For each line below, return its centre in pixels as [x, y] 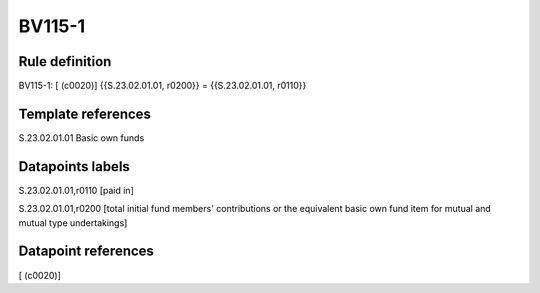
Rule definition [65, 61]
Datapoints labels [74, 166]
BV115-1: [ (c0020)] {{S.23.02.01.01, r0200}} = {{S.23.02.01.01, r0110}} [162, 86]
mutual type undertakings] [73, 222]
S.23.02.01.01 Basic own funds [81, 137]
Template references [85, 113]
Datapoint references [86, 251]
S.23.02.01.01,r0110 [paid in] [76, 190]
